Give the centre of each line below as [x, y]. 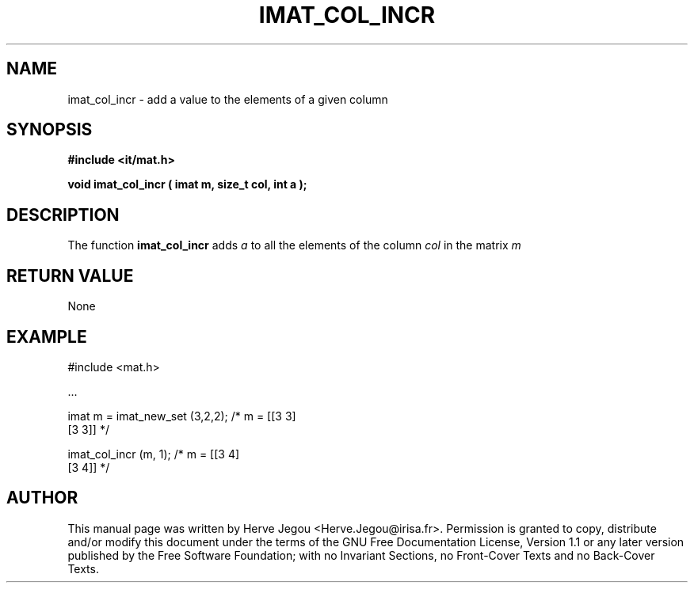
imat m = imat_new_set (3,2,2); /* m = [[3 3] [182, 416]
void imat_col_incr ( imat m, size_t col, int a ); [187, 184]
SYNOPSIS [50, 130]
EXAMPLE [47, 336]
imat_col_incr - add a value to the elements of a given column [228, 99]
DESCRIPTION [63, 215]
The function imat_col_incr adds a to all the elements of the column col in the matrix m [294, 245]
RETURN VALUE [70, 275]
